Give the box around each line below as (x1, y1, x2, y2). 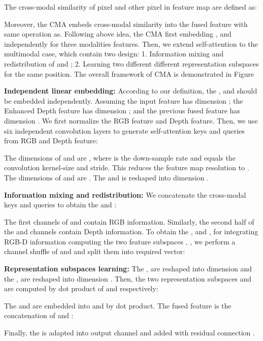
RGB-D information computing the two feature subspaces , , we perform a (4, 236, 236, 246)
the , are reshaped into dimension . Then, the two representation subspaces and (4, 273, 252, 284)
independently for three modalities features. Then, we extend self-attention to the (4, 38, 258, 49)
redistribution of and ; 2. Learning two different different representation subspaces (4, 58, 259, 69)
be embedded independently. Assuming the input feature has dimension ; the (4, 95, 243, 106)
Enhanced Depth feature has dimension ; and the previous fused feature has (4, 105, 240, 116)
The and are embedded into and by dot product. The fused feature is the (4, 300, 232, 311)
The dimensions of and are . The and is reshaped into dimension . (4, 172, 209, 182)
